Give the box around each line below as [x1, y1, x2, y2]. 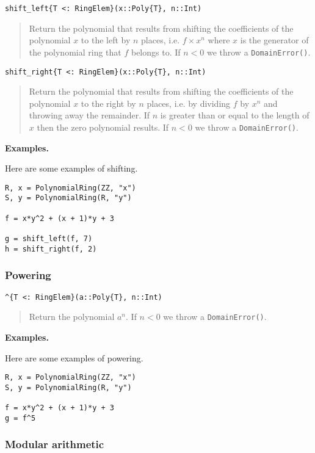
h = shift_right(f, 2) [5, 244, 97, 253]
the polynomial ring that [29, 45, 121, 58]
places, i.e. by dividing [147, 96, 231, 109]
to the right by [81, 96, 136, 109]
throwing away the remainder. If [29, 109, 150, 121]
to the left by [81, 34, 131, 46]
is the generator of [240, 34, 309, 46]
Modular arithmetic [5, 437, 104, 452]
